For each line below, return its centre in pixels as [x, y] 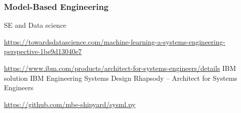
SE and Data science [35, 25]
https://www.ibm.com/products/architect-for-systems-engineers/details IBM [120, 68]
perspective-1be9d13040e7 [43, 51]
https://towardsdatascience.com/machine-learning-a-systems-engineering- [115, 41]
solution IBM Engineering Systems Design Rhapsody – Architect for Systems [121, 78]
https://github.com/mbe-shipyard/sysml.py [70, 104]
